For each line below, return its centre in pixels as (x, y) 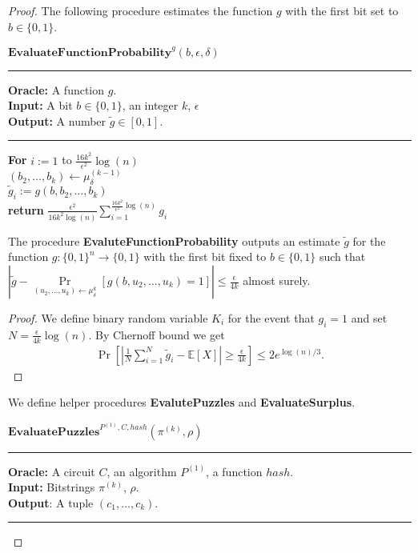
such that (342, 256)
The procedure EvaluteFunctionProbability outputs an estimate (174, 240)
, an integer (150, 105)
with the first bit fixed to (205, 256)
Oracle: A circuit (52, 471)
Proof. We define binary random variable (108, 318)
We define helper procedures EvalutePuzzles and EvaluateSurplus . (182, 402)
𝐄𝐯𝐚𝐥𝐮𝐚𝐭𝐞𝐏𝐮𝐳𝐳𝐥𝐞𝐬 (54, 432)
